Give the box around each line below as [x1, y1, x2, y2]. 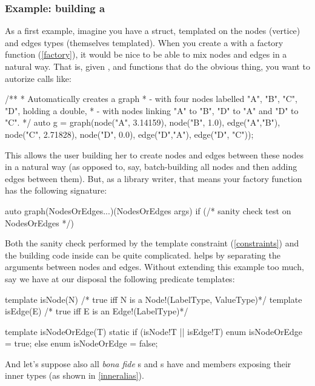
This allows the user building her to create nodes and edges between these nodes [5, 148, 303, 161]
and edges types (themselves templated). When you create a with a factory [5, 36, 283, 49]
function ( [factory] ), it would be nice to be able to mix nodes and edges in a [5, 48, 287, 61]
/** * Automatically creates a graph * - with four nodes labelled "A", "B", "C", [5, 92, 297, 105]
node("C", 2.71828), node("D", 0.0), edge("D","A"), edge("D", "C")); [5, 127, 254, 140]
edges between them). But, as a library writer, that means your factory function [5, 172, 302, 185]
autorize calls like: [5, 72, 71, 84]
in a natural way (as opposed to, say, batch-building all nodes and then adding [5, 160, 297, 173]
